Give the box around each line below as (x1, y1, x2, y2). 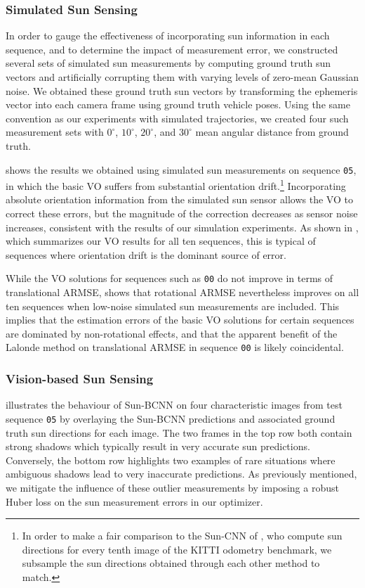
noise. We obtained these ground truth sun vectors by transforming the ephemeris (6, 83, 358, 98)
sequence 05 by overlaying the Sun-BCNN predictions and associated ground (6, 411, 336, 426)
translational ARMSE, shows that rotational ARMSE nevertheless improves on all (6, 285, 359, 300)
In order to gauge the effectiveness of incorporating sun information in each (6, 28, 330, 43)
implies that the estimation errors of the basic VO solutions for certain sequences (6, 312, 354, 327)
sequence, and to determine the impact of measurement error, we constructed (6, 41, 338, 56)
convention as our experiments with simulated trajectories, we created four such (6, 110, 349, 125)
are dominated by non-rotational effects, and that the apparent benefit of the (6, 326, 338, 340)
